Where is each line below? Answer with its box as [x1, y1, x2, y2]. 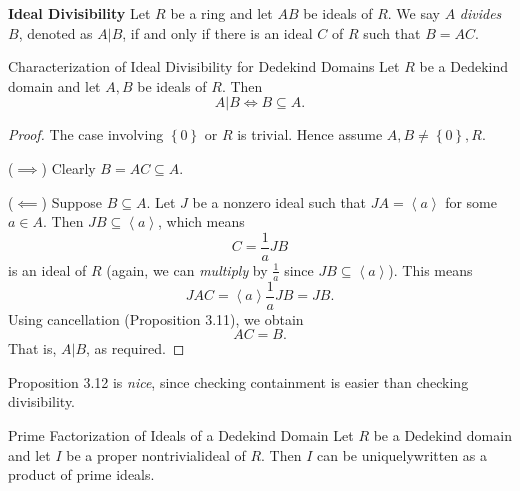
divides [459, 3, 502, 23]
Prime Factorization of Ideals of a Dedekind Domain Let [8, 425, 354, 446]
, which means [158, 211, 245, 232]
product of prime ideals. [8, 464, 155, 485]
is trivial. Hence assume [237, 124, 383, 145]
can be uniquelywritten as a [316, 444, 488, 465]
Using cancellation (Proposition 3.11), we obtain [8, 308, 304, 329]
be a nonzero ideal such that [192, 191, 367, 212]
